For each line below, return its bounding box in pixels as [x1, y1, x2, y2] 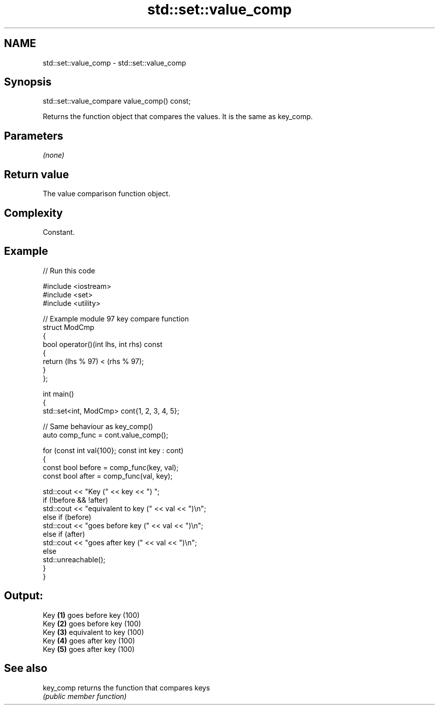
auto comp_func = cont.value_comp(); [43, 430, 168, 439]
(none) [43, 151, 65, 160]
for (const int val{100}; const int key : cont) [43, 446, 184, 455]
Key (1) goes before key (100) [43, 610, 140, 619]
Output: [4, 589, 43, 602]
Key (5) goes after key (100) [43, 644, 135, 653]
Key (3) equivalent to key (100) [43, 627, 144, 636]
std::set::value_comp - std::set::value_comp [43, 58, 186, 67]
